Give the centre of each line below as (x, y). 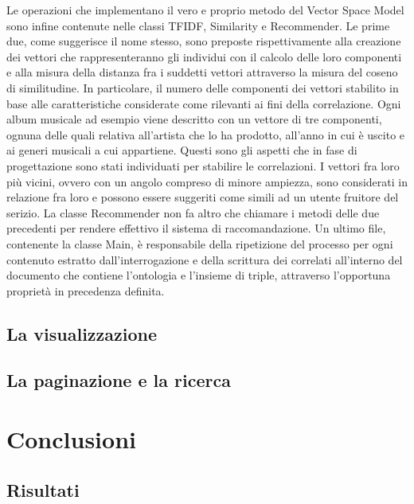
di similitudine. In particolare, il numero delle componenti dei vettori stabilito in (203, 87)
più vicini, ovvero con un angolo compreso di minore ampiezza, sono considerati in (207, 181)
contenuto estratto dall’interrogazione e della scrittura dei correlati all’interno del (205, 259)
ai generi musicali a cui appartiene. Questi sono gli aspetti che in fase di (182, 150)
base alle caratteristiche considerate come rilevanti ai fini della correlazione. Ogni (204, 103)
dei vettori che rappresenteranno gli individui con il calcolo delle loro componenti (204, 56)
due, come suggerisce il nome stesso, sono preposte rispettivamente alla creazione (204, 41)
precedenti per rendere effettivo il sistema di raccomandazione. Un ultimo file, (196, 228)
